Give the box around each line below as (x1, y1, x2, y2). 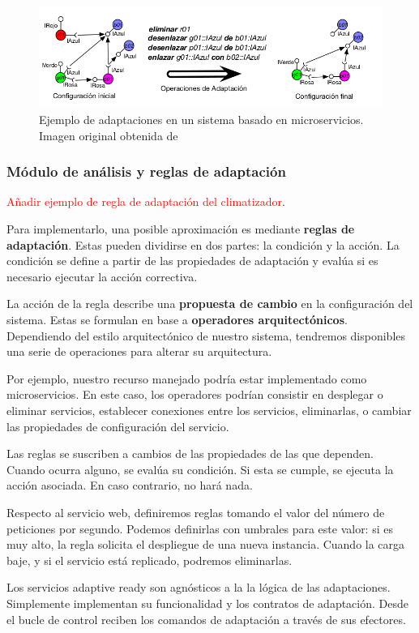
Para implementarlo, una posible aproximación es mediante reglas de (6, 220, 355, 237)
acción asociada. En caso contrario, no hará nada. (6, 477, 253, 494)
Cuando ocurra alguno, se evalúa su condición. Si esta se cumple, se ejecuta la (6, 460, 394, 477)
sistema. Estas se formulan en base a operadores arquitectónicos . (6, 311, 348, 328)
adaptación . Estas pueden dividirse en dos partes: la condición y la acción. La (6, 236, 400, 253)
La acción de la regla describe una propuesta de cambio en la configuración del (6, 295, 413, 312)
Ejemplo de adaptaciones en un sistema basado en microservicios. (39, 111, 364, 128)
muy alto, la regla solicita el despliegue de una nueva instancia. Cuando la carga (6, 536, 405, 553)
